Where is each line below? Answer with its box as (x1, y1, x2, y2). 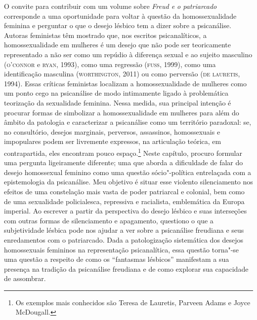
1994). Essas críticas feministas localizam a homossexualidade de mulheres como (4, 78, 247, 88)
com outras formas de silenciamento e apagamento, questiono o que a (4, 215, 214, 225)
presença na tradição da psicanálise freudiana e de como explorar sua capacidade (4, 263, 249, 274)
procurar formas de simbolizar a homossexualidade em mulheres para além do (4, 107, 239, 117)
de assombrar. (4, 273, 46, 284)
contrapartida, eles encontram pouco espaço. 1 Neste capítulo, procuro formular (4, 146, 242, 158)
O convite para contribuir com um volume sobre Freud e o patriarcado (4, 1, 217, 11)
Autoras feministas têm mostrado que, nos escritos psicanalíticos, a (4, 30, 207, 40)
